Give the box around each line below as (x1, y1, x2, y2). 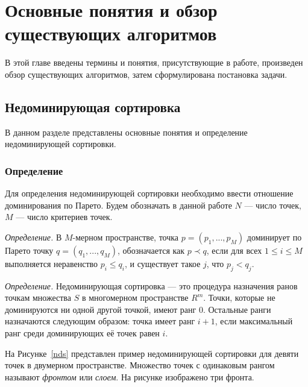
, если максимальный (215, 315, 293, 327)
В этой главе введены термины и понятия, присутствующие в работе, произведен (5, 56, 303, 69)
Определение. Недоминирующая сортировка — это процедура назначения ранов (5, 279, 298, 292)
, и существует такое (125, 257, 201, 269)
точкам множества (5, 291, 71, 304)
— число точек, (244, 198, 302, 211)
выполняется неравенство (5, 257, 98, 269)
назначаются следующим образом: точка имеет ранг (5, 315, 195, 327)
